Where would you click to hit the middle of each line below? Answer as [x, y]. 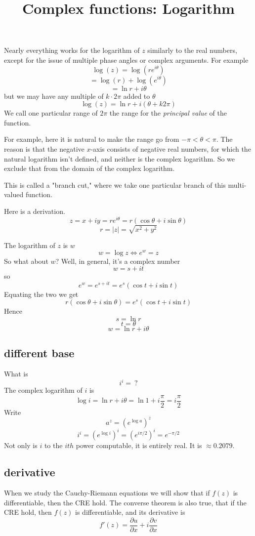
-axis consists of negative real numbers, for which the [171, 148]
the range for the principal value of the [168, 113]
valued [14, 194]
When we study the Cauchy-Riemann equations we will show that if [107, 493]
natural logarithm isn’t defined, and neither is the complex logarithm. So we [120, 158]
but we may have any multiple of [54, 96]
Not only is [21, 445]
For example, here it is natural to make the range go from [92, 139]
